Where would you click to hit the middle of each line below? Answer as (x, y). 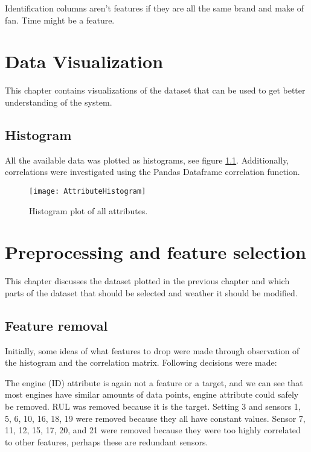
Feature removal (56, 325)
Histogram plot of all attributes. (88, 210)
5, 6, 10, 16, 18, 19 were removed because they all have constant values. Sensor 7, (155, 418)
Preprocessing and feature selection (155, 252)
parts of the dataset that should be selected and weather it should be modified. (151, 292)
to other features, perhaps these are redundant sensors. (107, 441)
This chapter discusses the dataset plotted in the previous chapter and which (147, 281)
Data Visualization (84, 61)
